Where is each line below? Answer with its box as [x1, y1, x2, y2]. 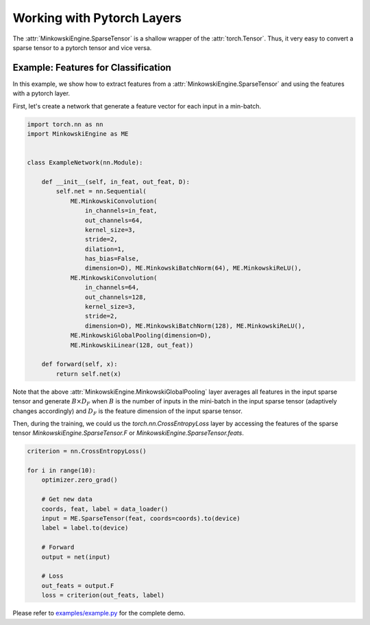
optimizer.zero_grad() [41, 476, 118, 484]
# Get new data [41, 495, 92, 504]
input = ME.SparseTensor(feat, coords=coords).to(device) [41, 515, 241, 523]
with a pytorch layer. [12, 89, 71, 97]
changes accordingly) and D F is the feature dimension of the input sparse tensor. [12, 407, 243, 416]
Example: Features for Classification [12, 62, 171, 73]
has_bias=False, [84, 255, 140, 263]
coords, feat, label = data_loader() [41, 505, 169, 512]
